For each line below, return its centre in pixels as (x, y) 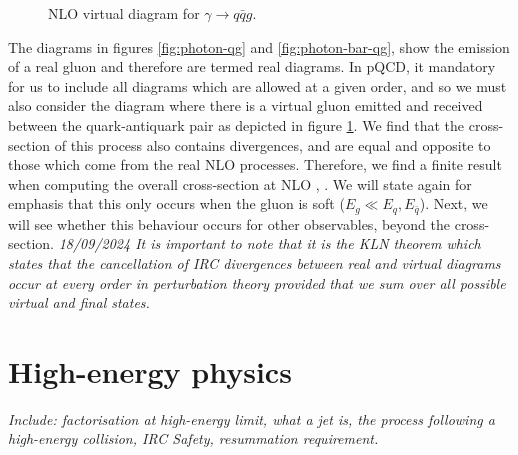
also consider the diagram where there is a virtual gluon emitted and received (245, 105)
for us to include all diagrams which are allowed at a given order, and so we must (257, 85)
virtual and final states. (79, 302)
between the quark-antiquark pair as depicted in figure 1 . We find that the (236, 124)
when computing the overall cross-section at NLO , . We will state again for (240, 183)
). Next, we (453, 203)
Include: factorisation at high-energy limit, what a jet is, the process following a (251, 418)
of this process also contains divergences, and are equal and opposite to (272, 144)
